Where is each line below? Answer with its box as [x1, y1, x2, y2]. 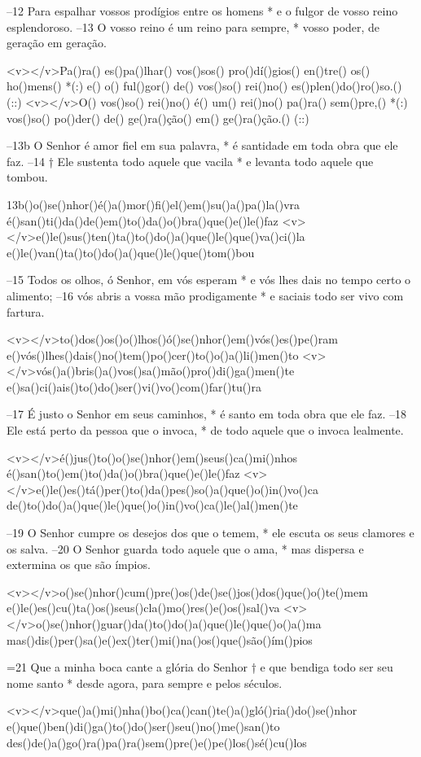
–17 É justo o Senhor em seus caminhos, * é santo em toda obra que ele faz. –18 [7, 405, 406, 422]
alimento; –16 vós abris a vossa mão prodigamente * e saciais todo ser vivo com [7, 287, 404, 304]
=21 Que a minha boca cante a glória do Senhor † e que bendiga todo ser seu [7, 659, 393, 676]
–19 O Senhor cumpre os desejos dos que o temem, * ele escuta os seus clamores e [7, 524, 414, 541]
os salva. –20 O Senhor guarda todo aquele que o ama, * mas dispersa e [7, 540, 364, 557]
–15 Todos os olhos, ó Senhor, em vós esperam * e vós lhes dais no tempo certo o [7, 271, 411, 288]
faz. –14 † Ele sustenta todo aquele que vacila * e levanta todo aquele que [7, 152, 374, 169]
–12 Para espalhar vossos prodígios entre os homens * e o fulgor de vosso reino [7, 2, 398, 19]
